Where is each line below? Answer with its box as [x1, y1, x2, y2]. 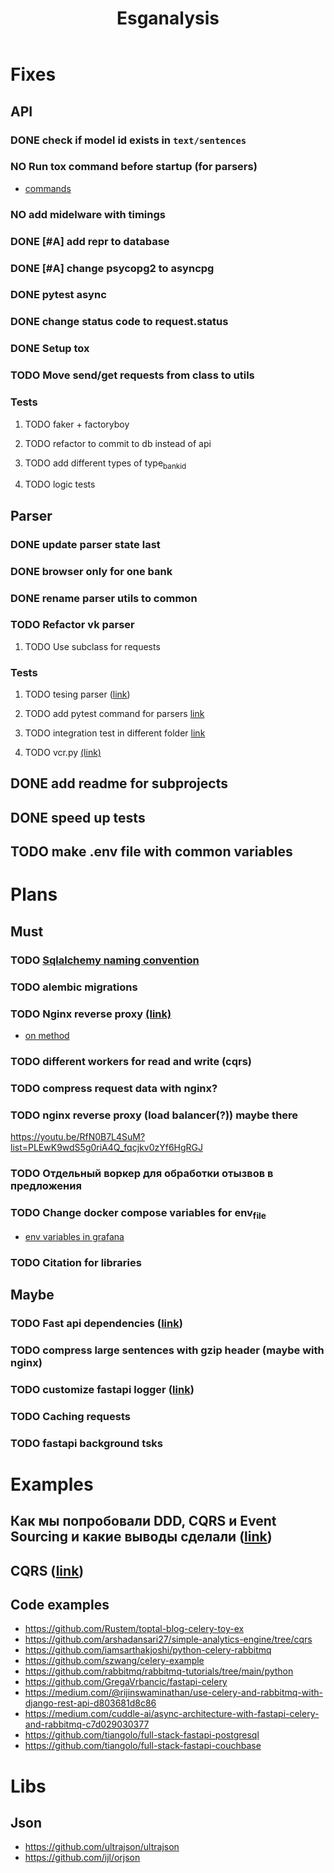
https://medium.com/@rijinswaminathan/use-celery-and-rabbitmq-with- [24, 1687, 323, 1699]
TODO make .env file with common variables [10, 843, 293, 861]
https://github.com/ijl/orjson [24, 1852, 141, 1864]
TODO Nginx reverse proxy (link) [10, 1007, 172, 1021]
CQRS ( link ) [10, 1562, 85, 1579]
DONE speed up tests [10, 809, 146, 826]
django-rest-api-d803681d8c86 [24, 1697, 157, 1709]
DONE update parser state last [10, 537, 161, 551]
